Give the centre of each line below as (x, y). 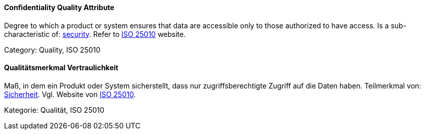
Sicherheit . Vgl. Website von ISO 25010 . (70, 94)
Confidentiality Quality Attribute (59, 7)
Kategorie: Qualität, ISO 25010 (54, 110)
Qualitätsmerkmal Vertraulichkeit (61, 68)
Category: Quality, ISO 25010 (52, 50)
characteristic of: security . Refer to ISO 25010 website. (95, 34)
